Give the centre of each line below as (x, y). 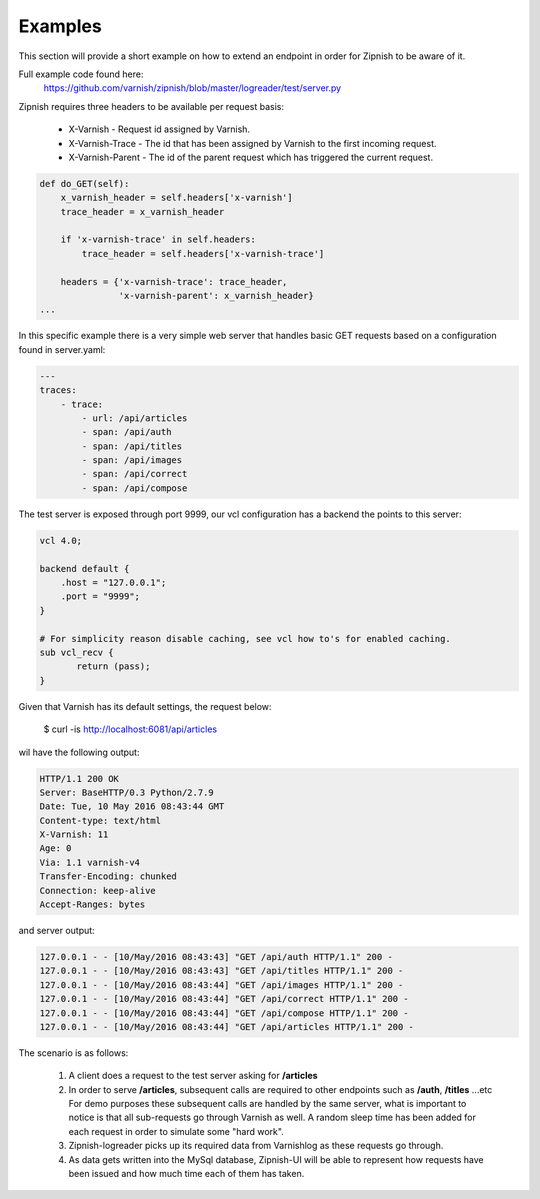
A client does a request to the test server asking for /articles (193, 1076)
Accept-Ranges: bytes (92, 904)
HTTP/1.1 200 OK (79, 778)
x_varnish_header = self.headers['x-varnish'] (177, 198)
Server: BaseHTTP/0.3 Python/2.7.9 (126, 792)
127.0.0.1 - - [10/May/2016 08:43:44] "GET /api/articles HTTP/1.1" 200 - (227, 1026)
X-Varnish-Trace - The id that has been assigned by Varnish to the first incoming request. (252, 143)
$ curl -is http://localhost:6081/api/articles (130, 729)
